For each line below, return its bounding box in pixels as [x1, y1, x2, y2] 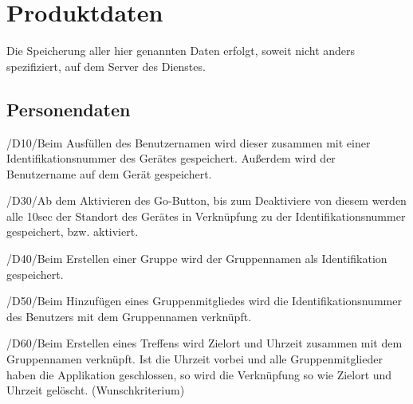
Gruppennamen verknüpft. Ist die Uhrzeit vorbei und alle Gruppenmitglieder [6, 351, 383, 367]
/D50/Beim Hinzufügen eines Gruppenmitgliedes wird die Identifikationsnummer [6, 292, 402, 309]
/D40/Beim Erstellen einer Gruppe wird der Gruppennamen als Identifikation [6, 250, 387, 267]
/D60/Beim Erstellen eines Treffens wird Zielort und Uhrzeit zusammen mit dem [6, 335, 403, 351]
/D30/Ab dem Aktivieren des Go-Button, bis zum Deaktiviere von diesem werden [6, 192, 407, 209]
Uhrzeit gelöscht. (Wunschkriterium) [6, 382, 185, 398]
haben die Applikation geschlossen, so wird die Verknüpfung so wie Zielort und [6, 366, 392, 382]
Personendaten [6, 96, 131, 121]
